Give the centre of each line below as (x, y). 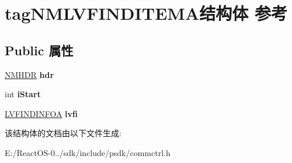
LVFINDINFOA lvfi (41, 113)
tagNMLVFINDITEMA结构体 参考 (146, 13)
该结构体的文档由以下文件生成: (63, 133)
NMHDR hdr (29, 74)
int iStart (23, 94)
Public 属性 (39, 50)
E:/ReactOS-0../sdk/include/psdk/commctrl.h (88, 152)
